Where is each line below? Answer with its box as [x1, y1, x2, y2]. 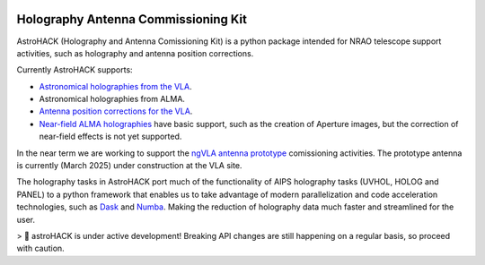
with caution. [16, 243, 65, 254]
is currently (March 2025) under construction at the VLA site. [16, 160, 242, 171]
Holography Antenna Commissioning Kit [16, 12, 247, 27]
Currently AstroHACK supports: [16, 64, 134, 75]
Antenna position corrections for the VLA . [39, 106, 193, 116]
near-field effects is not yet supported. [39, 131, 182, 142]
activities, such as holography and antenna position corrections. [16, 47, 254, 58]
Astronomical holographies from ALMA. [39, 94, 186, 105]
